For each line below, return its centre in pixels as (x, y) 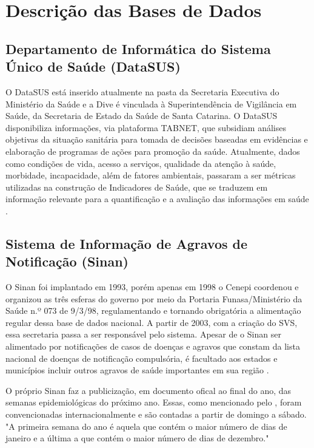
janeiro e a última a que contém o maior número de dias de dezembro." (137, 438)
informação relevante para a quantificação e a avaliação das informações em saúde (157, 199)
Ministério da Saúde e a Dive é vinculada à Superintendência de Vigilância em (151, 104)
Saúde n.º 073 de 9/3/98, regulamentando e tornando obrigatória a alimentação (153, 311)
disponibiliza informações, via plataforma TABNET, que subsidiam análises (146, 127)
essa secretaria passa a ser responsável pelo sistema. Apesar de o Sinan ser (143, 334)
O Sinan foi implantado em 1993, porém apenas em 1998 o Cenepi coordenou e (152, 287)
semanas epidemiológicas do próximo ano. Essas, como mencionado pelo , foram (154, 402)
